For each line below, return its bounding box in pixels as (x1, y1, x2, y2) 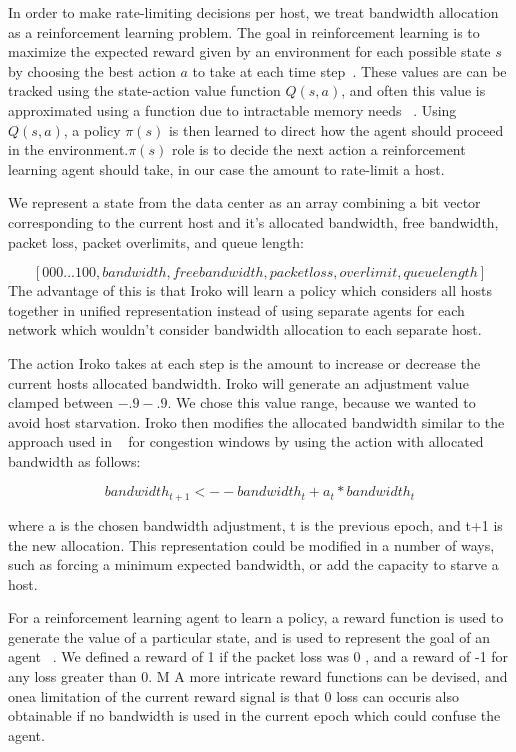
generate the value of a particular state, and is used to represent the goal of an (8, 626, 490, 647)
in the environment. (8, 139, 129, 160)
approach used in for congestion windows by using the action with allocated (8, 431, 484, 452)
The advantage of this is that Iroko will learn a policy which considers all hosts (8, 280, 492, 301)
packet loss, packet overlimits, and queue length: (8, 231, 304, 252)
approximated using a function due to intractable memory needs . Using (8, 99, 457, 120)
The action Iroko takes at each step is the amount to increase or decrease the (8, 352, 481, 373)
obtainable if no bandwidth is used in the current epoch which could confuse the (8, 705, 501, 726)
